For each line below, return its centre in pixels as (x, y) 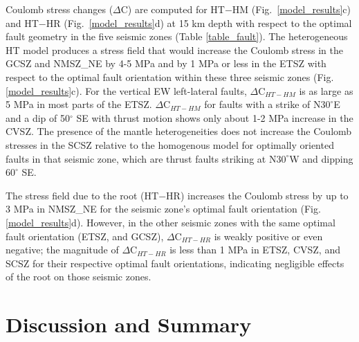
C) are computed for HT (173, 9)
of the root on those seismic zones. (79, 277)
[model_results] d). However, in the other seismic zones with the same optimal (171, 222)
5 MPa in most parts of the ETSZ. (79, 104)
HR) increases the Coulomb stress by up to (257, 195)
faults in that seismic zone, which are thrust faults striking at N (141, 158)
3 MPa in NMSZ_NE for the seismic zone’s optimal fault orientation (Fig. (163, 209)
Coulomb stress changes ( (59, 9)
